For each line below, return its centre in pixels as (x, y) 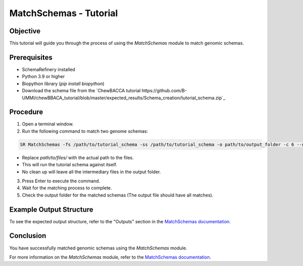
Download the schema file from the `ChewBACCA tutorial (81, 91)
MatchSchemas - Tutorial (64, 13)
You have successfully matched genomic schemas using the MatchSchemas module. (98, 248)
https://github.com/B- (164, 91)
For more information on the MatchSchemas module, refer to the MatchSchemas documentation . (110, 257)
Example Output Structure (51, 209)
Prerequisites (31, 57)
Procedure (26, 112)
